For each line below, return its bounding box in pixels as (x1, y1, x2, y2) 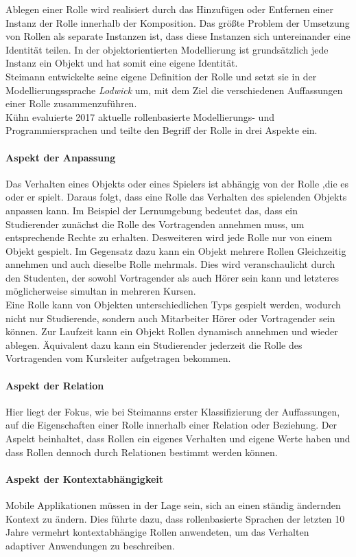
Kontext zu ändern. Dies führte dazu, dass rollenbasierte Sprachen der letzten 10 (5, 511, 345, 525)
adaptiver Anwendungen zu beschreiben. (5, 538, 175, 552)
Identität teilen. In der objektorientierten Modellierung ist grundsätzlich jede (5, 42, 329, 56)
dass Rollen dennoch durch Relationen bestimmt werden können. (5, 444, 278, 459)
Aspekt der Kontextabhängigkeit (5, 471, 164, 486)
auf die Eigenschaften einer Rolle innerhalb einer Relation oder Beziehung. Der (5, 418, 337, 432)
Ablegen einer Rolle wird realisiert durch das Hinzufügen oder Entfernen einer (5, 2, 334, 16)
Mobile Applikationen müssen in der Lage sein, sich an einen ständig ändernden (5, 498, 341, 512)
